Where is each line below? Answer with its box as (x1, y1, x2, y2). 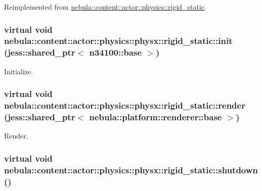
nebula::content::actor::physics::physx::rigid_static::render (4, 99, 245, 112)
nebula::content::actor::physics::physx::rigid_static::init (4, 34, 233, 47)
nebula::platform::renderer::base (89, 111, 222, 123)
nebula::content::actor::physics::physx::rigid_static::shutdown (4, 163, 258, 176)
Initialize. (4, 66, 33, 76)
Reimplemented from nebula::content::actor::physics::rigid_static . (4, 2, 206, 12)
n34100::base (89, 46, 142, 59)
